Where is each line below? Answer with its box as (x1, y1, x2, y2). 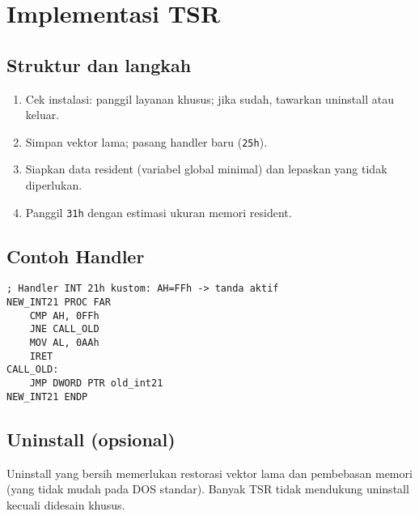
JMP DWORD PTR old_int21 (29, 377, 163, 390)
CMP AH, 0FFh (29, 309, 99, 322)
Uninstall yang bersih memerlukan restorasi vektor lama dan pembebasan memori (6, 464, 413, 481)
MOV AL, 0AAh (29, 337, 99, 349)
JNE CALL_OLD (29, 323, 99, 335)
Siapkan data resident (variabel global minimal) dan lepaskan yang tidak (25, 160, 387, 177)
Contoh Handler (6, 243, 145, 268)
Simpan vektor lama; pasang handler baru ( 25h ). (25, 133, 268, 150)
